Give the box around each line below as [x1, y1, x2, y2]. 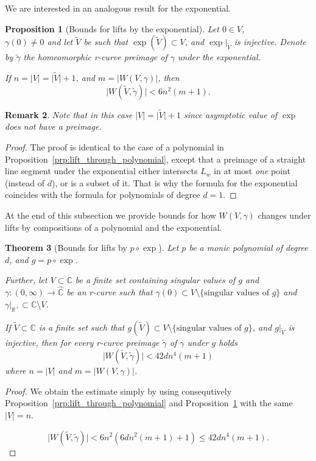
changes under [258, 208, 311, 221]
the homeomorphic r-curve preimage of [23, 51, 167, 63]
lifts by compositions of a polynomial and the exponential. [5, 220, 222, 233]
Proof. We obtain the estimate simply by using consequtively [5, 384, 232, 397]
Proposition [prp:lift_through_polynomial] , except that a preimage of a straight [5, 152, 306, 165]
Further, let [5, 273, 47, 286]
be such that [83, 35, 128, 48]
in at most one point [214, 164, 290, 177]
